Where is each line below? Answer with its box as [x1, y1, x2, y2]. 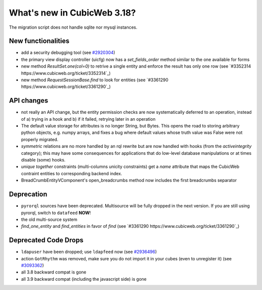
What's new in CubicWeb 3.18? [9, 7, 136, 18]
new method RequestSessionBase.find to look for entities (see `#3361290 [21, 77, 168, 83]
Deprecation [9, 190, 48, 199]
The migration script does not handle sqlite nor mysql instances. [9, 24, 138, 30]
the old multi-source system [21, 217, 78, 222]
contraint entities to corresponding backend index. [21, 170, 122, 176]
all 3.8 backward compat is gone [21, 269, 87, 275]
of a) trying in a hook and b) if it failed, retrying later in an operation [21, 116, 156, 122]
